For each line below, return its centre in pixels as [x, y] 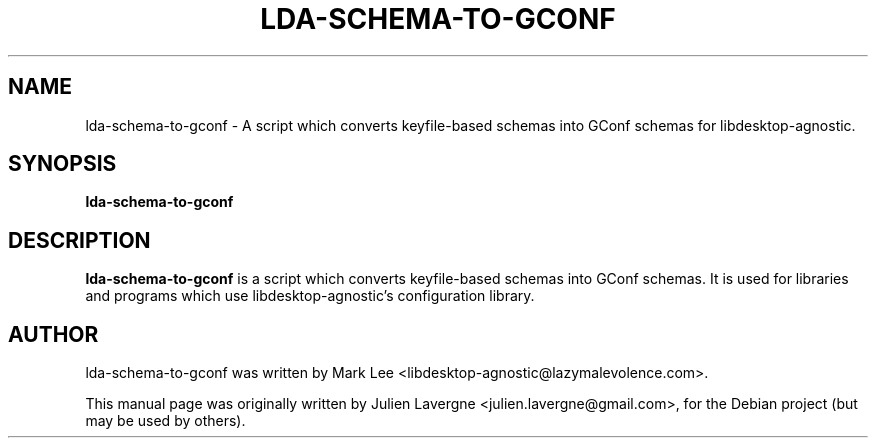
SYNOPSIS [62, 164]
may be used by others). [165, 421]
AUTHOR [53, 334]
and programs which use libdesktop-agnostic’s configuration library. [310, 296]
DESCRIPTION [79, 240]
